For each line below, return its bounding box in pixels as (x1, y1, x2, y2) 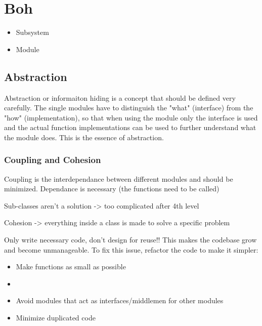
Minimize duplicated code (16, 312, 96, 323)
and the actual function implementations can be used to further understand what (4, 122, 256, 133)
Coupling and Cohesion (4, 153, 101, 166)
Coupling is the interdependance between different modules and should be (4, 173, 233, 184)
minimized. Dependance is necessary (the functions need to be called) (4, 183, 220, 194)
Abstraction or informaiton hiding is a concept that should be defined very (4, 92, 236, 103)
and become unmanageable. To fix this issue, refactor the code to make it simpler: (4, 244, 258, 255)
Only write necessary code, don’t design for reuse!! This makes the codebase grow (4, 234, 257, 245)
